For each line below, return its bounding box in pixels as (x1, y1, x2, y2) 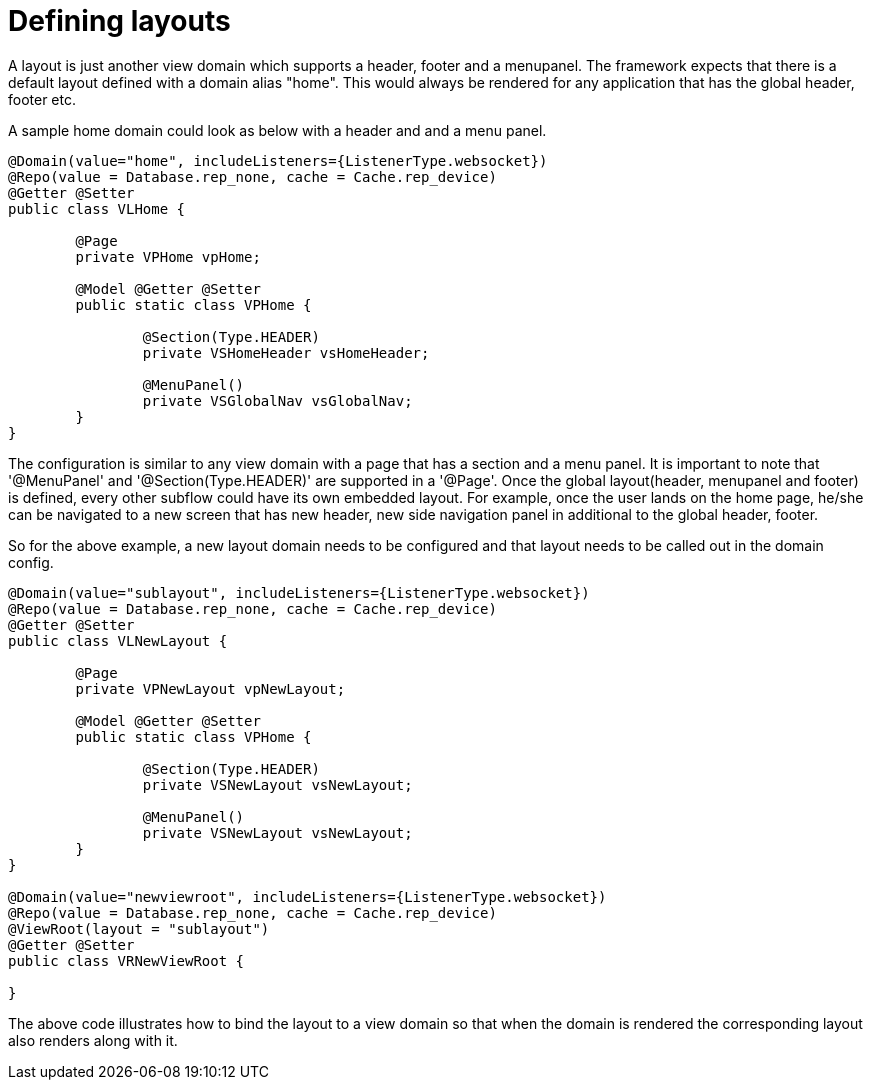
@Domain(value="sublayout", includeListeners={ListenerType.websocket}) (8, 584, 590, 601)
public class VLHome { (8, 200, 186, 217)
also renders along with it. (8, 1031, 178, 1049)
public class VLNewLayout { (8, 632, 228, 649)
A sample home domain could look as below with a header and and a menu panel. (8, 121, 547, 139)
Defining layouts (8, 4, 231, 38)
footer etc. (8, 90, 77, 108)
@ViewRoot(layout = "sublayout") (8, 920, 270, 937)
